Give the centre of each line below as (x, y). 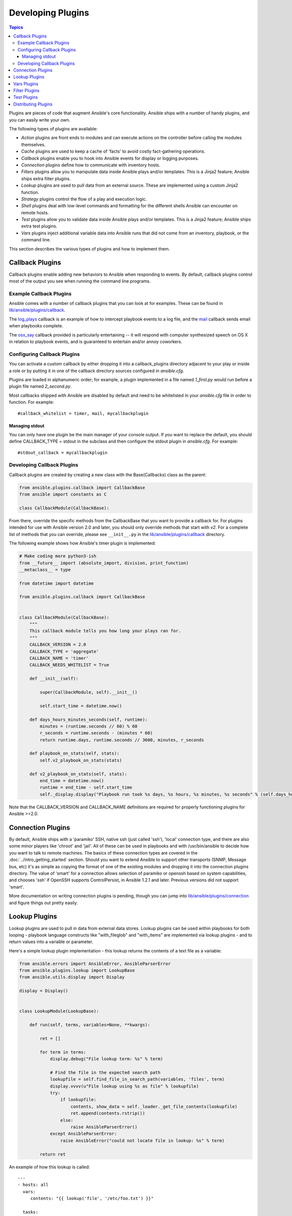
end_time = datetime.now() (72, 781)
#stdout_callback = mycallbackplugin (63, 453)
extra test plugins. (39, 226)
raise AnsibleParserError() (104, 1127)
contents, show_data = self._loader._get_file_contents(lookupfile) (154, 1106)
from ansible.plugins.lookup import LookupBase (77, 971)
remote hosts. (35, 213)
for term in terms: (63, 1052)
